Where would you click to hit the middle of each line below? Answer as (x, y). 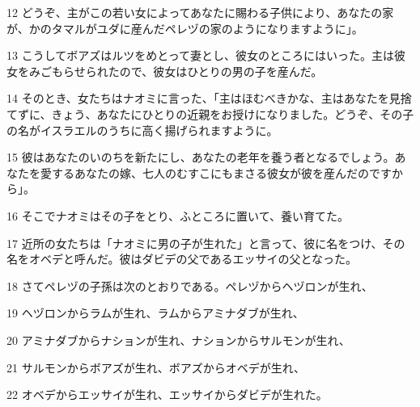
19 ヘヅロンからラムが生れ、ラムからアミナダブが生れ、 (155, 313)
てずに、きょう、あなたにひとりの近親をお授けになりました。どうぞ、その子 (210, 113)
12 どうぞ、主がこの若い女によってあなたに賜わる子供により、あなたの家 (200, 12)
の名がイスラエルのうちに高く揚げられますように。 (142, 130)
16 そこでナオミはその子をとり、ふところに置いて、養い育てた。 (178, 215)
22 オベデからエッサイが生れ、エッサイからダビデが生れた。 (167, 394)
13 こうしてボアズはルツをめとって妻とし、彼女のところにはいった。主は (201, 55)
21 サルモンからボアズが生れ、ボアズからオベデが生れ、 (156, 367)
